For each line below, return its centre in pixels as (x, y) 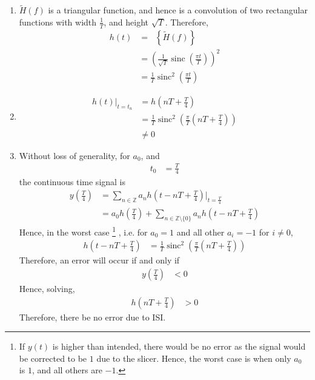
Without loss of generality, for (75, 155)
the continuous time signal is (72, 181)
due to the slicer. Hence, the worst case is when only (194, 358)
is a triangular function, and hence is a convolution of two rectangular (178, 10)
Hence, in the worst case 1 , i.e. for (83, 231)
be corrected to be (53, 358)
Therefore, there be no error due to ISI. (92, 317)
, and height (126, 22)
